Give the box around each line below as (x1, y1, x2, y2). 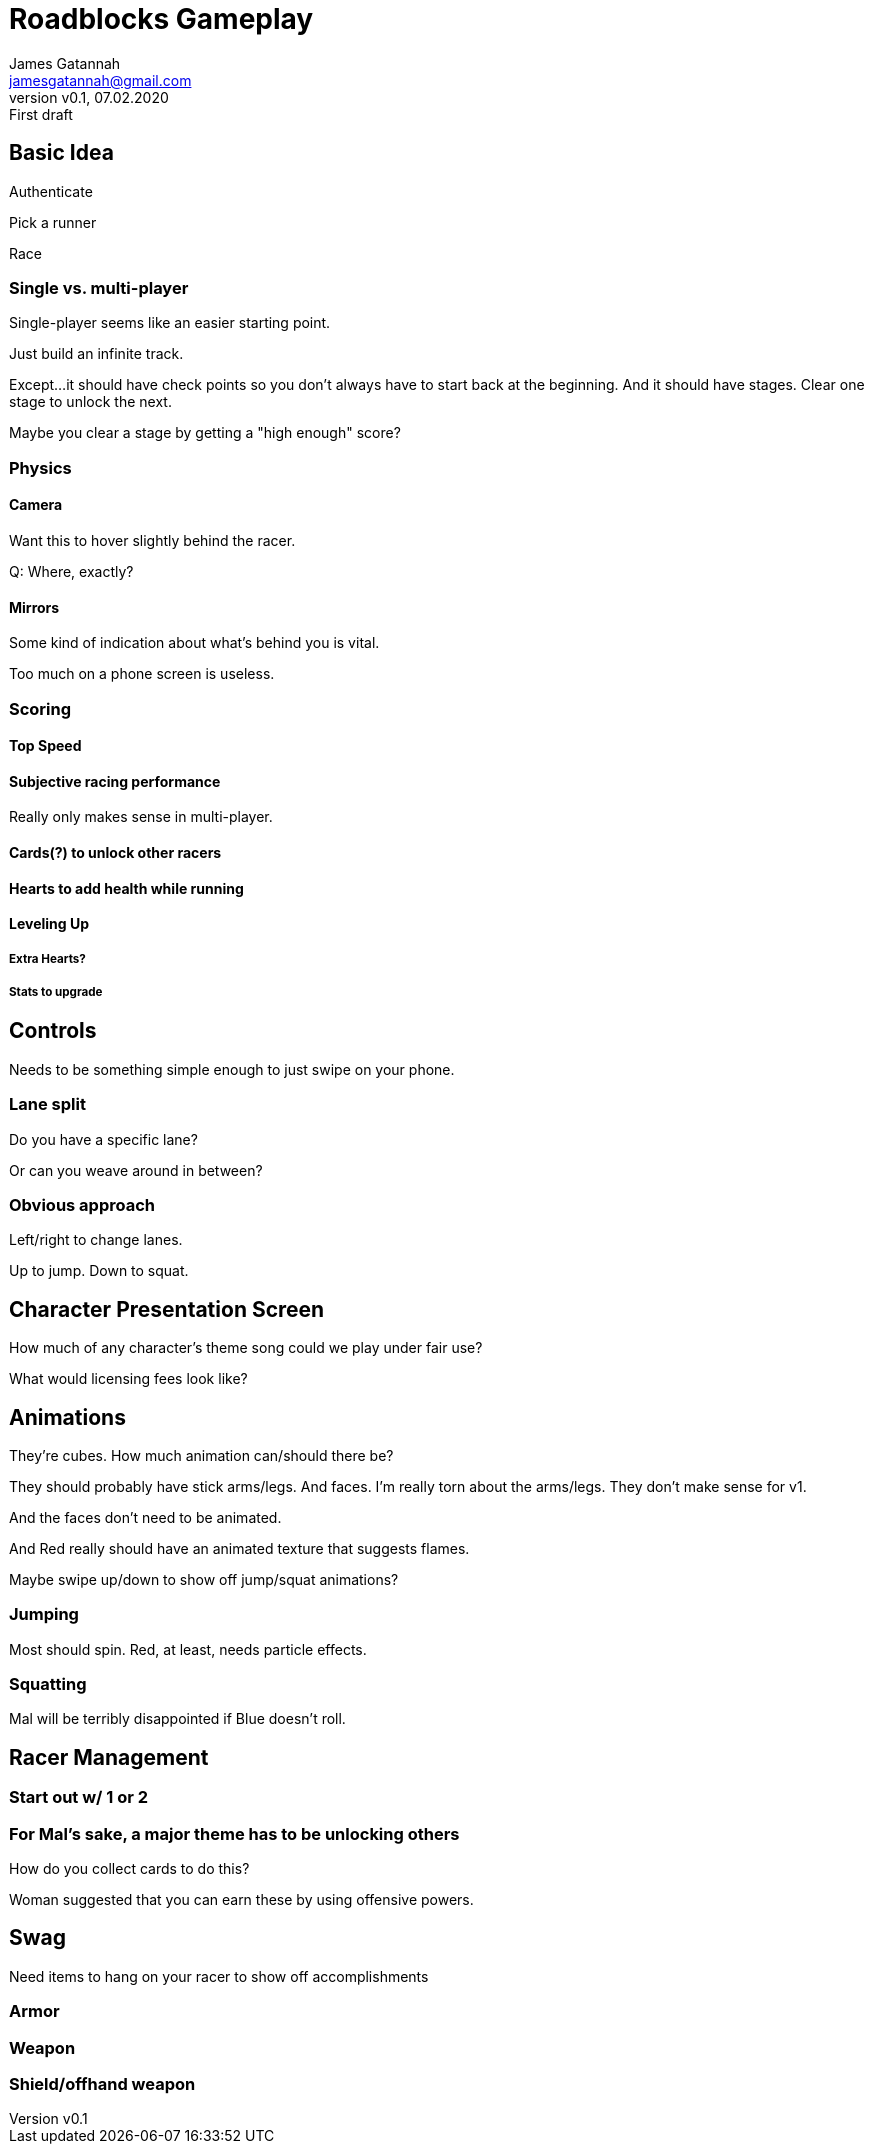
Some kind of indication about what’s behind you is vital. (9, 634, 380, 652)
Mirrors (9, 598, 60, 616)
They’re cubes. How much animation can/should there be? (9, 1446, 394, 1464)
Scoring (9, 698, 72, 719)
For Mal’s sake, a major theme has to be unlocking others (9, 1823, 460, 1844)
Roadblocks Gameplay (9, 2, 314, 36)
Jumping (9, 1604, 79, 1625)
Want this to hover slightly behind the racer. (9, 531, 296, 549)
